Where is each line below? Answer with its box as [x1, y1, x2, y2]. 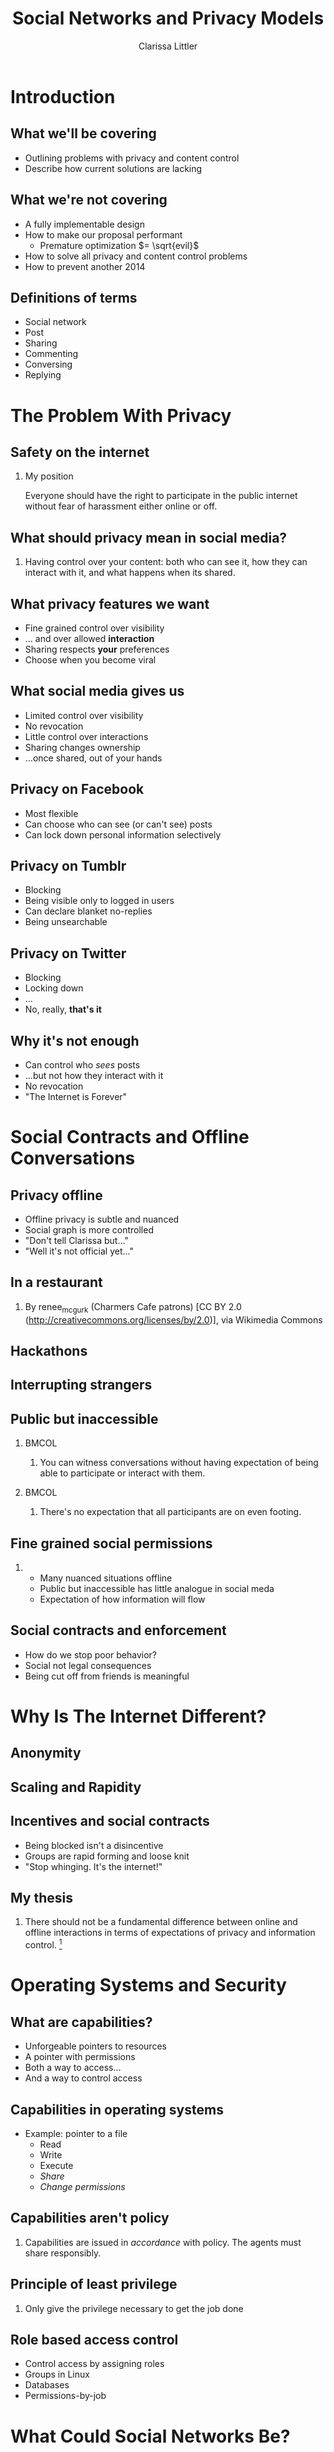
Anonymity [10, 1745, 82, 1762]
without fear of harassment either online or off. [24, 500, 218, 512]
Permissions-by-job [24, 2390, 107, 2402]
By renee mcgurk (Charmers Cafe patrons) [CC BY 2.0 [24, 1300, 242, 1315]
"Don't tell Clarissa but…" [24, 1235, 129, 1247]
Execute [39, 2159, 74, 2171]
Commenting [24, 348, 79, 360]
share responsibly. [24, 2247, 102, 2259]
